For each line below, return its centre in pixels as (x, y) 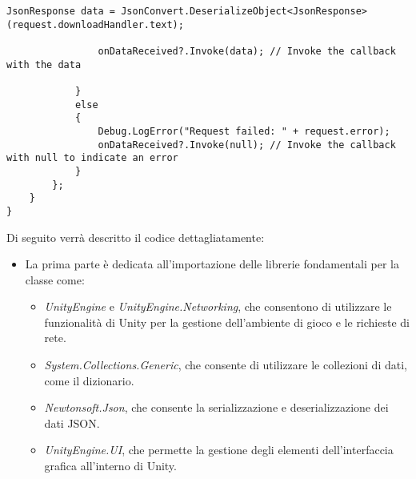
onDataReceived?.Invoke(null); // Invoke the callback (247, 145)
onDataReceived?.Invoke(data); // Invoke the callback (247, 51)
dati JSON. (72, 423)
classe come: (55, 279)
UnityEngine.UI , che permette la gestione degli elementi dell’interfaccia (219, 450)
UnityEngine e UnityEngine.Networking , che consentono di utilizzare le (218, 306)
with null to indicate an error (92, 158)
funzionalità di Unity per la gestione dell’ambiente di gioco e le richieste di (227, 322)
